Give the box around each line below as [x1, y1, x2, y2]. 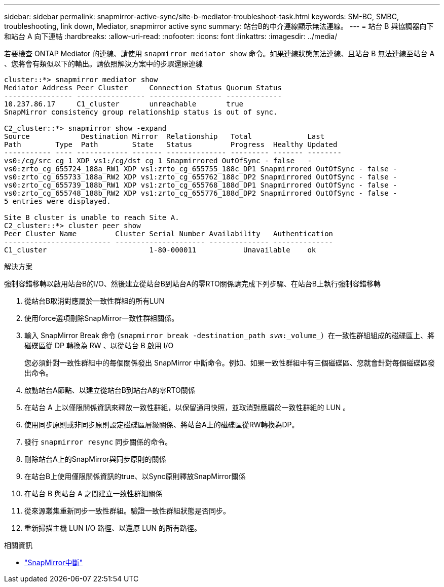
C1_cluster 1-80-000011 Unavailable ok [4, 246, 316, 254]
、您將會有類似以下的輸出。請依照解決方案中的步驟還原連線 [4, 59, 203, 68]
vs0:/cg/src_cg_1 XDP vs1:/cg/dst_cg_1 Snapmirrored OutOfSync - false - [4, 157, 312, 165]
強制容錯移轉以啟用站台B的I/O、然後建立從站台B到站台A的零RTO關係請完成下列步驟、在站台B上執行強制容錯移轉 [4, 279, 381, 288]
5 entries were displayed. [4, 197, 111, 205]
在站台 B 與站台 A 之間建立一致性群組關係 [24, 489, 163, 498]
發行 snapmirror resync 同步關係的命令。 [24, 437, 172, 446]
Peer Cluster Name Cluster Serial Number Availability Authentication [4, 230, 334, 238]
